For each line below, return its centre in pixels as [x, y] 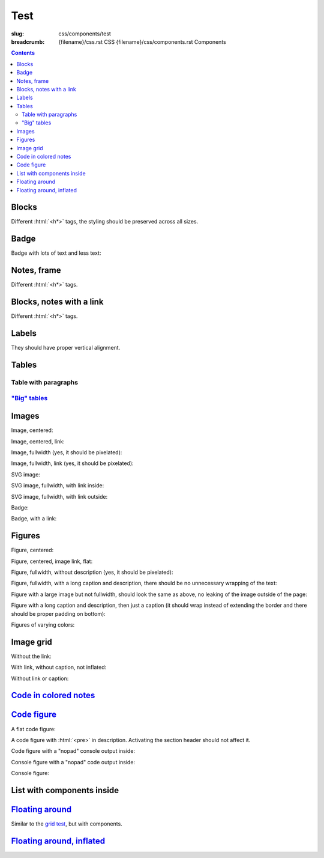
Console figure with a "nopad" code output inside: [73, 762]
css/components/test [85, 34]
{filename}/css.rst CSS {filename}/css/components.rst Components [142, 41]
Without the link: [31, 656]
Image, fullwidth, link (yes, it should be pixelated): [73, 463]
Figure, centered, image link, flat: [52, 561]
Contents [23, 53]
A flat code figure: [34, 729]
